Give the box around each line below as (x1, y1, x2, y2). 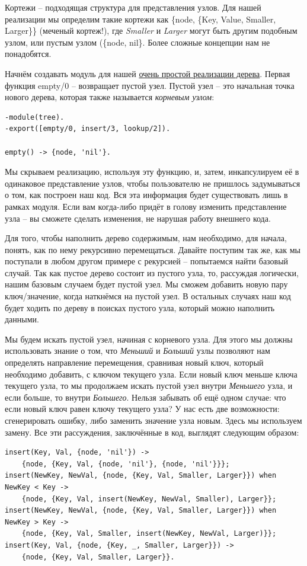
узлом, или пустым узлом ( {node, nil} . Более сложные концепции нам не (5, 36, 270, 48)
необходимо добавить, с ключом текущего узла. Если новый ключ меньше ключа (5, 367, 298, 380)
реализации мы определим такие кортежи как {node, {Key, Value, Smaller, (5, 12, 276, 25)
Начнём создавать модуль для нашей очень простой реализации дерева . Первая (5, 67, 290, 79)
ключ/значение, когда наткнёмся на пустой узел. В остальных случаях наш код (5, 290, 291, 302)
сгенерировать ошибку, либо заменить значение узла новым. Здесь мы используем (5, 414, 302, 426)
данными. (5, 313, 39, 325)
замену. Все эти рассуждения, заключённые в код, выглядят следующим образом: (5, 426, 299, 438)
